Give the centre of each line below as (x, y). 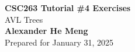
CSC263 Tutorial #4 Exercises (68, 8)
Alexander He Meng (46, 31)
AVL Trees (24, 19)
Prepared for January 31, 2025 (59, 42)
